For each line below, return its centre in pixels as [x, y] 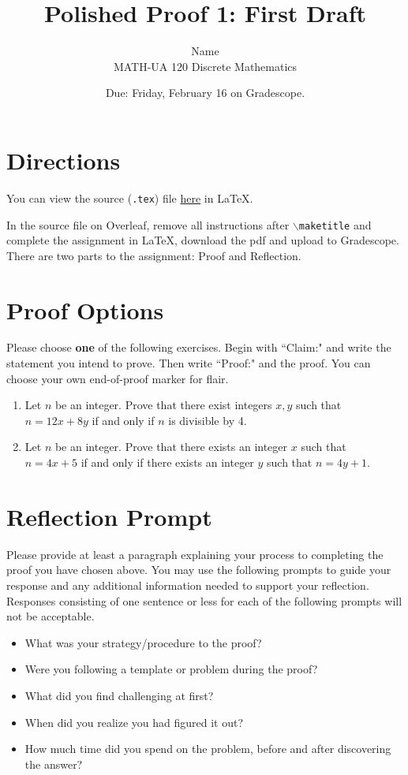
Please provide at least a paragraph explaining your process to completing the [195, 554]
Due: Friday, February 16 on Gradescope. [205, 93]
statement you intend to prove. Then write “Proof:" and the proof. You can [189, 363]
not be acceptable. [51, 616]
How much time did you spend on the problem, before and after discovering [208, 749]
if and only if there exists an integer [167, 462]
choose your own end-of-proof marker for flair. [118, 378]
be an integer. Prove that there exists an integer [171, 447]
